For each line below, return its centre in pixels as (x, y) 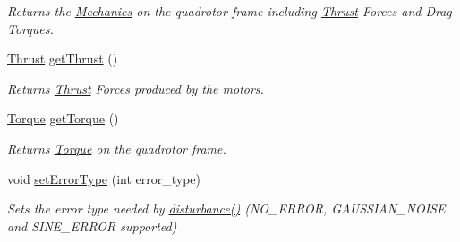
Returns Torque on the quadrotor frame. (117, 148)
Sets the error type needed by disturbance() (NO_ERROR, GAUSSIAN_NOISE (226, 209)
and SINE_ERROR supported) (92, 225)
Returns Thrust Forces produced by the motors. (136, 88)
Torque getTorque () (63, 118)
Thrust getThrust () (63, 58)
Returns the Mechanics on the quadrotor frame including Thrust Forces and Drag (230, 11)
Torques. (30, 28)
